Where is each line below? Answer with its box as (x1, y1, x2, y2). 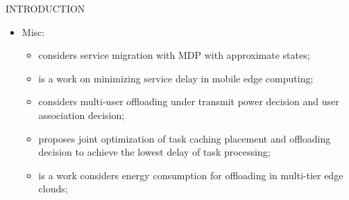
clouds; (38, 181, 68, 196)
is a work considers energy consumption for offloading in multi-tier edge (38, 167, 343, 182)
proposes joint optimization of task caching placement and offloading (38, 131, 331, 145)
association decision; (38, 107, 125, 122)
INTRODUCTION (6, 1, 85, 15)
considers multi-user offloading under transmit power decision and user (38, 94, 339, 109)
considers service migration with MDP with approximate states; (38, 48, 310, 62)
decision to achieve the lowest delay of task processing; (38, 145, 271, 159)
